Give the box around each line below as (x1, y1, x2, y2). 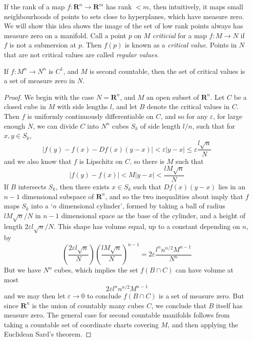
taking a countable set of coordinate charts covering (4, 319, 159, 329)
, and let (112, 101, 137, 112)
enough (4, 120, 25, 131)
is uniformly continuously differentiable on (27, 111, 154, 121)
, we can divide (33, 120, 78, 131)
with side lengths (57, 101, 108, 112)
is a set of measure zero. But (159, 291, 244, 300)
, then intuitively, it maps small (149, 1, 243, 11)
